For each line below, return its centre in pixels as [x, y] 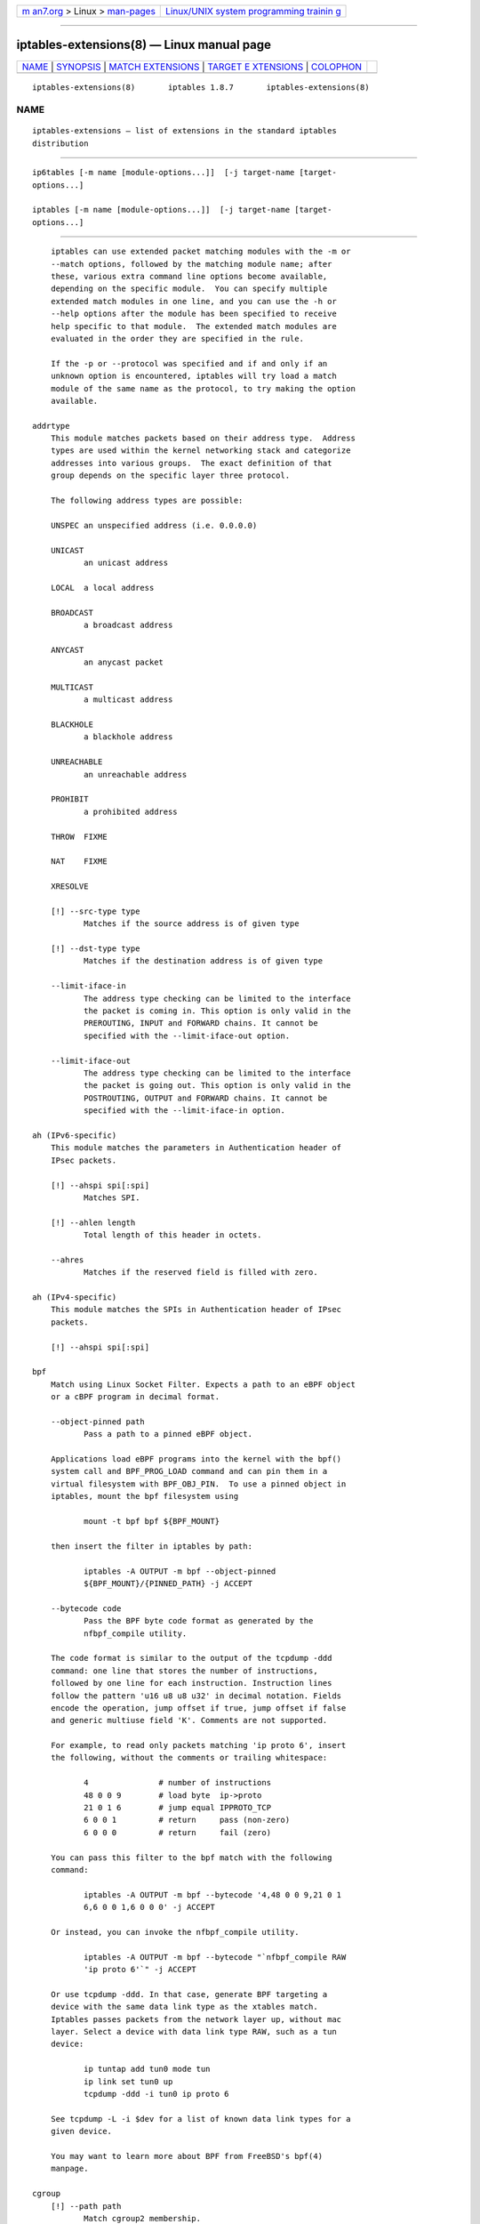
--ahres [67, 1260]
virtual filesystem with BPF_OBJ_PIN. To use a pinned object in [198, 1484]
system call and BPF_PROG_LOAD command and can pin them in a [189, 1471]
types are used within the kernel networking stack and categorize [200, 451]
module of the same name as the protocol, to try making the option [203, 388]
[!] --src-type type [95, 911]
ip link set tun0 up [128, 2081]
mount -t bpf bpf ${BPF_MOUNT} [152, 1522]
